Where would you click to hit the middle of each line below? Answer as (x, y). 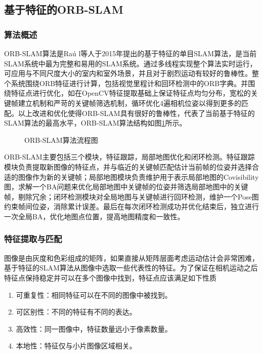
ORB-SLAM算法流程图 (61, 140)
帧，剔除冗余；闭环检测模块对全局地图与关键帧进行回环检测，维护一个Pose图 (131, 196)
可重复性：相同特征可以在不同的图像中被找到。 (94, 294)
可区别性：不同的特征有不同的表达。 (76, 312)
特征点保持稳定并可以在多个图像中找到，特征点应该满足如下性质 (110, 277)
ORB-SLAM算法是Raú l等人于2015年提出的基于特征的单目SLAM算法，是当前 (130, 53)
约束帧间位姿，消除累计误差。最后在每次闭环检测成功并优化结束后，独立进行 (131, 206)
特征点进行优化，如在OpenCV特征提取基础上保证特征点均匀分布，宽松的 (131, 93)
